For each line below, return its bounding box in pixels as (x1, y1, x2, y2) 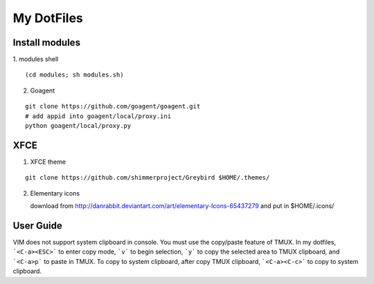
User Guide (12, 220, 62, 231)
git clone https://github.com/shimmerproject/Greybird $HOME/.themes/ (25, 173, 270, 182)
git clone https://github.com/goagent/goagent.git (25, 102, 201, 111)
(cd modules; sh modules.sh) (25, 71, 124, 79)
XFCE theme (30, 158, 66, 166)
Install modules (12, 37, 81, 48)
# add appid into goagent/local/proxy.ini (25, 112, 172, 120)
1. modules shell (12, 55, 59, 64)
